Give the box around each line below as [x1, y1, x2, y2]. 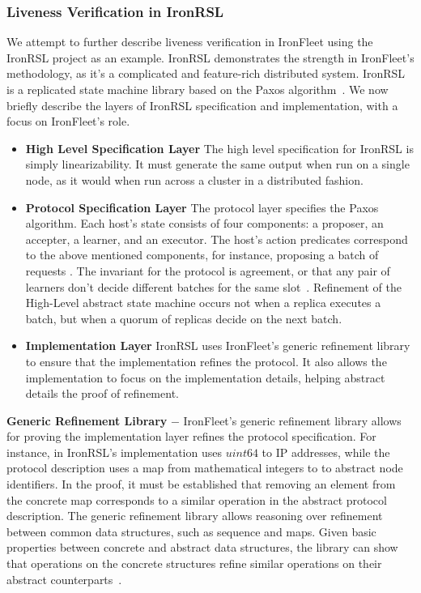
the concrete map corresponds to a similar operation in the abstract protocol [6, 491, 387, 508]
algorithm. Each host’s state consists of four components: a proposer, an [25, 215, 384, 232]
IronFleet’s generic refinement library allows [183, 412, 402, 429]
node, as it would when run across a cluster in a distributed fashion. [25, 171, 364, 188]
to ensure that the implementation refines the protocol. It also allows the [25, 352, 387, 369]
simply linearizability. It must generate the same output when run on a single [25, 156, 410, 173]
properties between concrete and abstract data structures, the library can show [6, 539, 398, 556]
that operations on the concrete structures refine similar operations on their [6, 555, 382, 572]
